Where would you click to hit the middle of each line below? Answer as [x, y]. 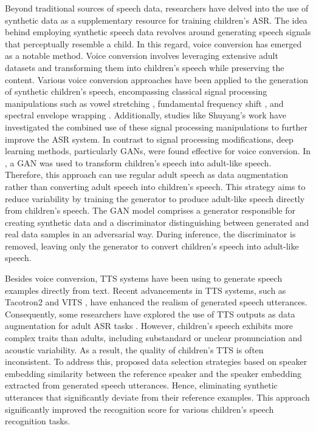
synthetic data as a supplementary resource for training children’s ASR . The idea [156, 20]
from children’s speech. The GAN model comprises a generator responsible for [150, 210]
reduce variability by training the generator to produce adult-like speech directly [155, 198]
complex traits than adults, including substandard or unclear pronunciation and [154, 338]
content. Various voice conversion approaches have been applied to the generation [156, 79]
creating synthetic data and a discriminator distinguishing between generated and [157, 222]
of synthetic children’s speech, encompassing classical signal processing [136, 91]
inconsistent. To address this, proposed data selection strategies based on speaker [156, 361]
